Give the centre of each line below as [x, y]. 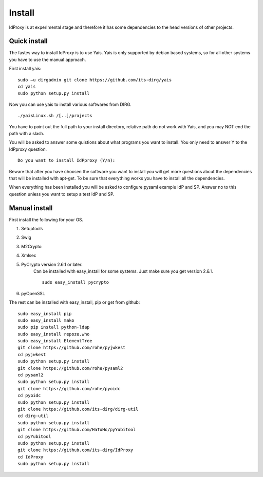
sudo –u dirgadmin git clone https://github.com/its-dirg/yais [95, 80]
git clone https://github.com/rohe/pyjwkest [72, 348]
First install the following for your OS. [46, 219]
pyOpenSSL [33, 293]
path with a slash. [27, 133]
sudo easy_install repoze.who [54, 334]
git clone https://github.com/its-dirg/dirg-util [78, 409]
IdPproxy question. [28, 149]
